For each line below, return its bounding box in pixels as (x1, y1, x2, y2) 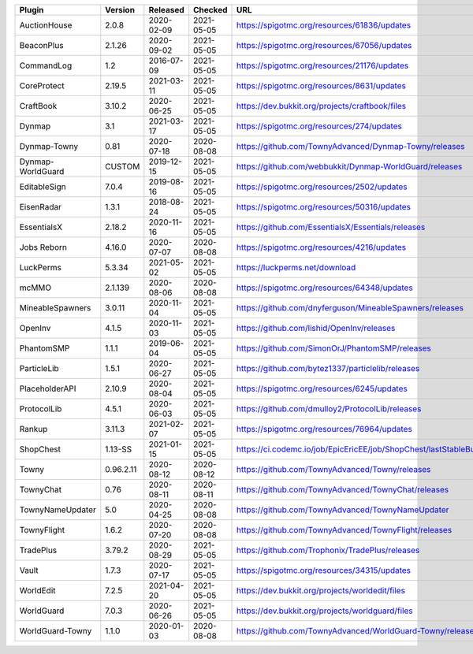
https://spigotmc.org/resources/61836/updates (236, 20, 412, 31)
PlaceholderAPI (19, 383, 76, 394)
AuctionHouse (19, 20, 73, 31)
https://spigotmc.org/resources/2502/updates (236, 181, 408, 192)
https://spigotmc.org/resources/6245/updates (236, 383, 408, 394)
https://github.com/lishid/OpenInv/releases (236, 323, 396, 333)
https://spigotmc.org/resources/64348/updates (236, 282, 413, 293)
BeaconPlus (19, 40, 64, 50)
